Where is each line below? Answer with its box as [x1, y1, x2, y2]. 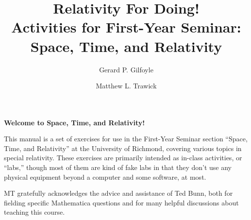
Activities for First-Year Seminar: [11, 17, 241, 37]
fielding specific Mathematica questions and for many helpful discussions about [4, 197, 239, 207]
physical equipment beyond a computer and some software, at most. [4, 171, 206, 182]
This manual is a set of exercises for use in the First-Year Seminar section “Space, [4, 134, 248, 144]
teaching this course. [4, 207, 65, 217]
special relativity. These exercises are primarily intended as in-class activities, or [4, 152, 242, 163]
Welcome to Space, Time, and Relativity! [4, 117, 145, 127]
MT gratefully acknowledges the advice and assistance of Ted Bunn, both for [4, 188, 233, 198]
